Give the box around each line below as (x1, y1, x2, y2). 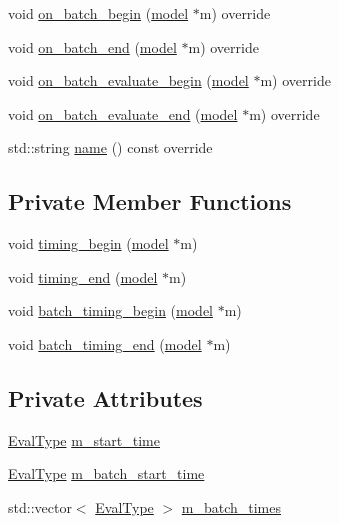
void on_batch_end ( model (8, 36, 177, 57)
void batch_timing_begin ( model (8, 300, 213, 321)
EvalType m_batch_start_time (8, 463, 205, 484)
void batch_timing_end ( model (8, 333, 202, 354)
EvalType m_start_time (8, 429, 160, 450)
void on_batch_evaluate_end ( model (8, 103, 238, 124)
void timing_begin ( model (8, 233, 169, 254)
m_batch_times (181, 496, 282, 517)
